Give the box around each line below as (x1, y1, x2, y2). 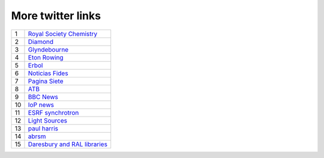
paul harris (28, 124, 59, 132)
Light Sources (28, 116, 67, 124)
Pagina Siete (28, 77, 64, 85)
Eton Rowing (28, 53, 64, 61)
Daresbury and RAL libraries (28, 140, 108, 148)
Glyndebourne (28, 45, 69, 53)
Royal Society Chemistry (28, 29, 98, 38)
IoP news (28, 100, 54, 109)
